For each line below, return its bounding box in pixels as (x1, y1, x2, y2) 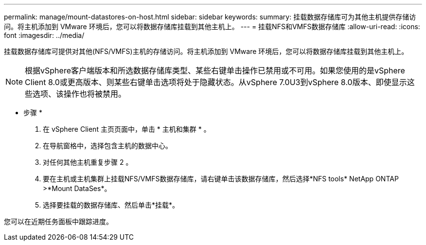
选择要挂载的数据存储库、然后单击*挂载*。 (43, 201, 179, 209)
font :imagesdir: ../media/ (4, 31, 85, 39)
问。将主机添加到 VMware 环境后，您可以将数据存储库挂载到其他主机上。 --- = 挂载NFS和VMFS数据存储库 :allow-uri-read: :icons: (4, 22, 420, 31)
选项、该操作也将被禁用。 (33, 89, 126, 99)
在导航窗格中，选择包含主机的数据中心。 (43, 141, 172, 150)
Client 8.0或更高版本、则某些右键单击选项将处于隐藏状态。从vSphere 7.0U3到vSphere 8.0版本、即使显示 (25, 77, 407, 87)
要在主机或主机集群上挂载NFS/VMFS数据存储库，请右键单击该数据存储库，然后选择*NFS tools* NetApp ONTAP (43, 175, 399, 183)
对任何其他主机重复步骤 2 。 (43, 158, 133, 166)
